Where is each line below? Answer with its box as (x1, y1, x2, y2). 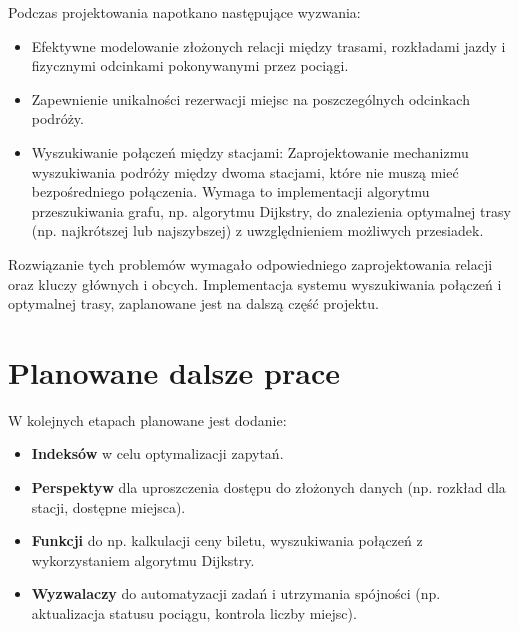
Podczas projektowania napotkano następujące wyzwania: (8, 2, 361, 22)
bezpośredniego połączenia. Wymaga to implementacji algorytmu (31, 181, 430, 202)
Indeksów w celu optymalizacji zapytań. (31, 443, 284, 464)
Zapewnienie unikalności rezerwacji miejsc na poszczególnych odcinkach (31, 88, 470, 109)
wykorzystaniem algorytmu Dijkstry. (31, 549, 255, 570)
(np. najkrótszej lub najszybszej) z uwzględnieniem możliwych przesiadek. (31, 220, 484, 241)
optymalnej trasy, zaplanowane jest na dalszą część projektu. (8, 293, 379, 314)
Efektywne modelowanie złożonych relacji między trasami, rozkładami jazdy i (31, 35, 506, 56)
